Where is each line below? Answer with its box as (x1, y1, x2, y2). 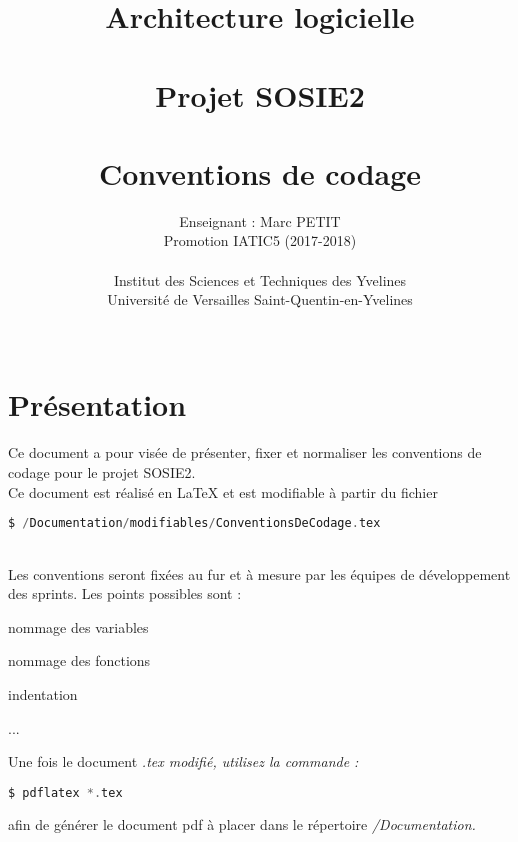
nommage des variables (8, 616, 149, 637)
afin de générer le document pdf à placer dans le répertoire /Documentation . (8, 813, 476, 834)
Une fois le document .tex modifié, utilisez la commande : (8, 751, 359, 772)
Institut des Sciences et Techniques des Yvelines (113, 269, 407, 290)
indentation (8, 684, 78, 704)
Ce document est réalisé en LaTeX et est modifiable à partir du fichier (8, 481, 438, 502)
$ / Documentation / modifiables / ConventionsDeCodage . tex (8, 516, 381, 531)
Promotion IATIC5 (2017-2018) (163, 230, 357, 251)
